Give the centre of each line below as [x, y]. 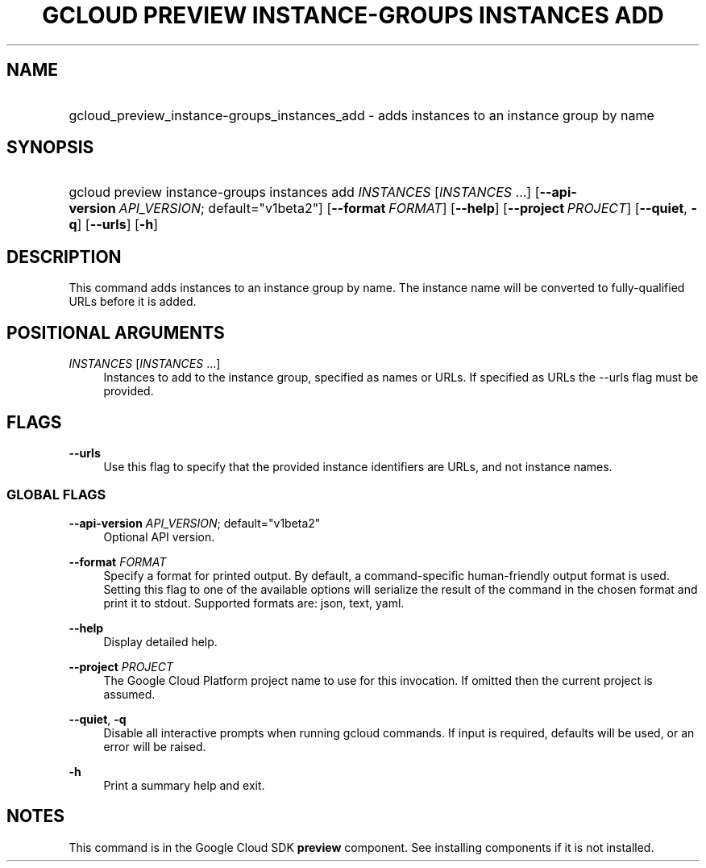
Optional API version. [159, 536]
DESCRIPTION [64, 257]
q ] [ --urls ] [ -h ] [114, 225]
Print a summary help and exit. [184, 785]
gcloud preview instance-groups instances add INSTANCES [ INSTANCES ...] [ [304, 192]
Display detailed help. [160, 641]
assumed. [129, 694]
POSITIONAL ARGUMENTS [116, 332]
